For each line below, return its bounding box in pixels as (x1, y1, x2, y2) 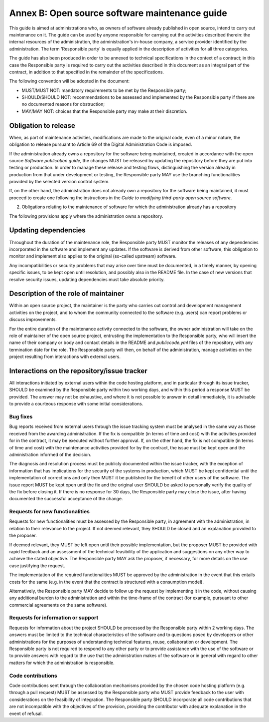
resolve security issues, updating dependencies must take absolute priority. (9, 276, 165, 282)
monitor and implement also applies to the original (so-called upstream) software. (9, 253, 177, 259)
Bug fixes (9, 413, 33, 420)
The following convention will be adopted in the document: (9, 78, 130, 84)
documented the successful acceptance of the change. (9, 496, 123, 502)
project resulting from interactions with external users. (9, 354, 121, 360)
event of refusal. (9, 711, 43, 717)
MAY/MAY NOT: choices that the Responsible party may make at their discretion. (21, 108, 188, 114)
